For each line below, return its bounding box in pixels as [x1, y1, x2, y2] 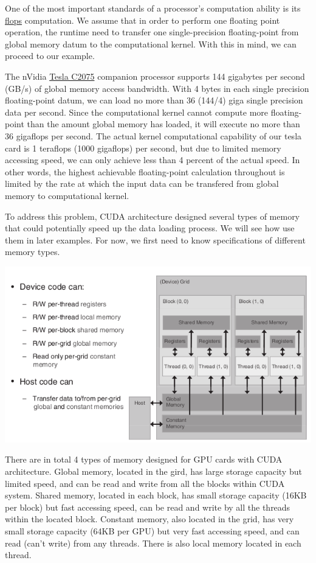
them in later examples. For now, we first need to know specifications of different [5, 233, 306, 246]
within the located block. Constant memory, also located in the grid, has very [5, 512, 294, 525]
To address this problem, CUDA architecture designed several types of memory [5, 209, 300, 222]
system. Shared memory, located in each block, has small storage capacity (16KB [5, 489, 307, 502]
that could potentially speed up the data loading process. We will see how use [5, 222, 295, 234]
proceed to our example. [5, 49, 95, 62]
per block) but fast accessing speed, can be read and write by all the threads [5, 500, 290, 513]
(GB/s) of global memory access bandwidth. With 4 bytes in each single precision [5, 82, 309, 94]
